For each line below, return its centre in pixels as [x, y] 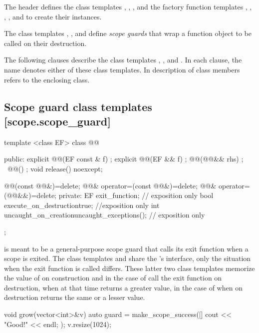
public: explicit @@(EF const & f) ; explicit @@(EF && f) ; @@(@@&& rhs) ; [124, 159]
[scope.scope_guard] [57, 121]
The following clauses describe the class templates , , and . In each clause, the [123, 60]
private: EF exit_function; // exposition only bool [136, 195]
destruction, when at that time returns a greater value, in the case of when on [123, 287]
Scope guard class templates [78, 106]
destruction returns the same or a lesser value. [75, 297]
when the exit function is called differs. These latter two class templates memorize [129, 268]
